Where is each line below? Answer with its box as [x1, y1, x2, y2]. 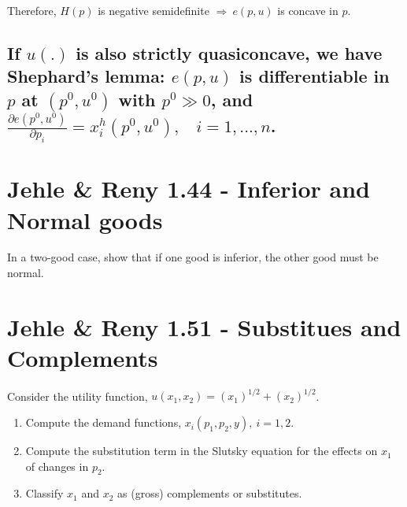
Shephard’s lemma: [7, 64, 165, 88]
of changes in [25, 457, 89, 474]
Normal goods [7, 203, 163, 235]
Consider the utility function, [7, 387, 148, 404]
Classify [25, 485, 64, 501]
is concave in [277, 2, 339, 18]
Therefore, [7, 2, 57, 18]
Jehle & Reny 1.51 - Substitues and [7, 310, 401, 342]
